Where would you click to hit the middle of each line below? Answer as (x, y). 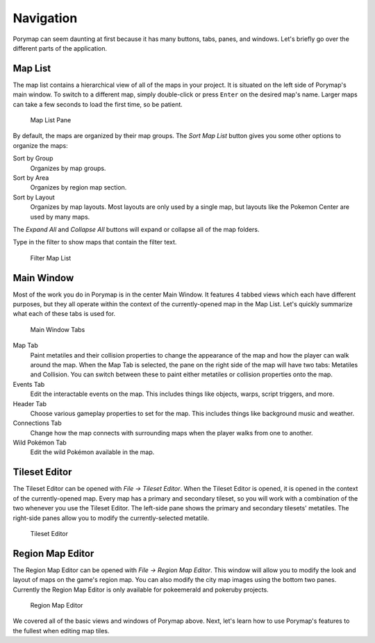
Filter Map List (51, 258)
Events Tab (29, 384)
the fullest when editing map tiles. (61, 631)
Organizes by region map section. (78, 187)
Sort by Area (31, 178)
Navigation (45, 18)
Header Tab (30, 403)
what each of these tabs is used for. (64, 314)
